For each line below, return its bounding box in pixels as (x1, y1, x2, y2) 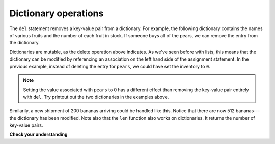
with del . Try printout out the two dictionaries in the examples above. (23, 94, 169, 100)
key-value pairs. (9, 122, 43, 128)
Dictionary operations (9, 8, 104, 19)
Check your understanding (9, 131, 68, 137)
